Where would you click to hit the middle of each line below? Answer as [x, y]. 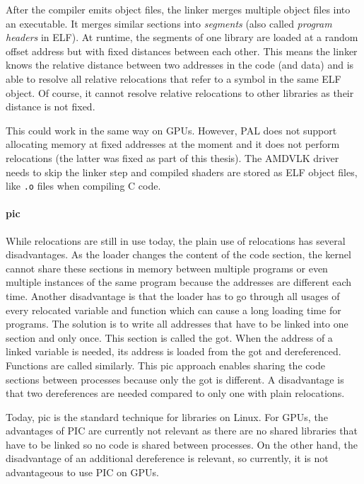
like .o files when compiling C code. [83, 186]
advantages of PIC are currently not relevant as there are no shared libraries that [182, 431]
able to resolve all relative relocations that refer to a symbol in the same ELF [174, 78]
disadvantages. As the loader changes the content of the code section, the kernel [178, 254]
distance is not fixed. [51, 106]
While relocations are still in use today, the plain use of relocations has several [176, 240]
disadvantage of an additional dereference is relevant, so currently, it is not [167, 458]
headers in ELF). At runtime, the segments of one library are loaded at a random [182, 37]
